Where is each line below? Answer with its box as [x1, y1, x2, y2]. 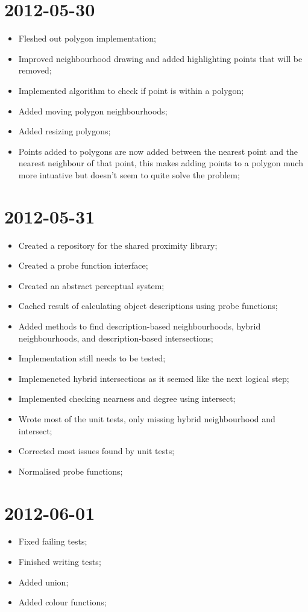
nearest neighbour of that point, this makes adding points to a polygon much [18, 157, 303, 169]
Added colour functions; [18, 596, 107, 608]
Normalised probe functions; [18, 464, 123, 477]
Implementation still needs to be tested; [18, 352, 166, 364]
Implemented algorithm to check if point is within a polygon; [18, 84, 244, 96]
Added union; [18, 575, 69, 588]
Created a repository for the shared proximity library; [18, 239, 218, 251]
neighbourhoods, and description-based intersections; [18, 331, 213, 344]
